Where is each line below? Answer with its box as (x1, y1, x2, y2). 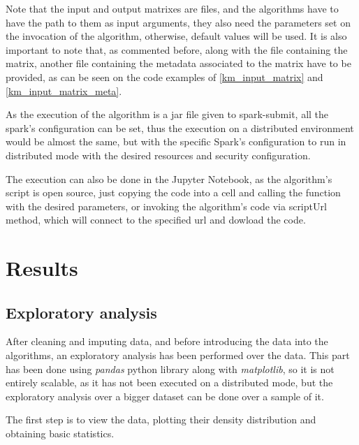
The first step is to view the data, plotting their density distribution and (6, 412, 316, 427)
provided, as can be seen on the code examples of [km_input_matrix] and (6, 69, 323, 84)
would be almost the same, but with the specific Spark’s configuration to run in (6, 134, 346, 149)
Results (6, 254, 78, 282)
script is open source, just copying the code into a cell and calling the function (6, 185, 341, 200)
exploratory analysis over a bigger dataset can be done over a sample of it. (6, 388, 324, 403)
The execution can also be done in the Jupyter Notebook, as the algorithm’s (6, 171, 332, 186)
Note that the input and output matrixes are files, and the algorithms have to (6, 1, 339, 15)
